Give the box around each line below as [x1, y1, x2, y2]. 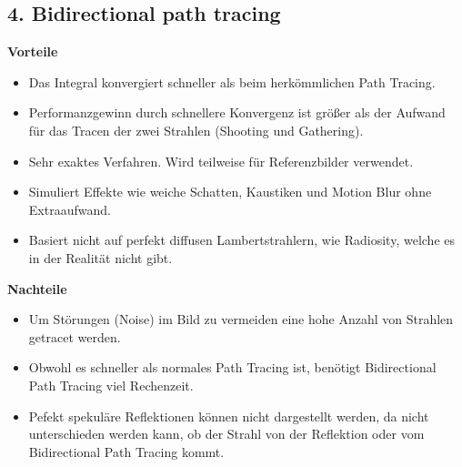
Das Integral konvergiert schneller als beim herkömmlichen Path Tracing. [28, 72, 436, 91]
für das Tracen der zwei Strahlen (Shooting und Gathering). [28, 120, 364, 139]
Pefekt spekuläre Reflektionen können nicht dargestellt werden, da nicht [28, 406, 429, 425]
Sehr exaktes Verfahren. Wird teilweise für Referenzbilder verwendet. [28, 151, 414, 170]
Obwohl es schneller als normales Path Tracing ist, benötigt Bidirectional [28, 358, 437, 377]
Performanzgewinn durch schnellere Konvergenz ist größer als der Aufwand [28, 103, 446, 122]
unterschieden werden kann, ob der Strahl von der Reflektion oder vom [28, 424, 425, 443]
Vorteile [7, 42, 58, 61]
